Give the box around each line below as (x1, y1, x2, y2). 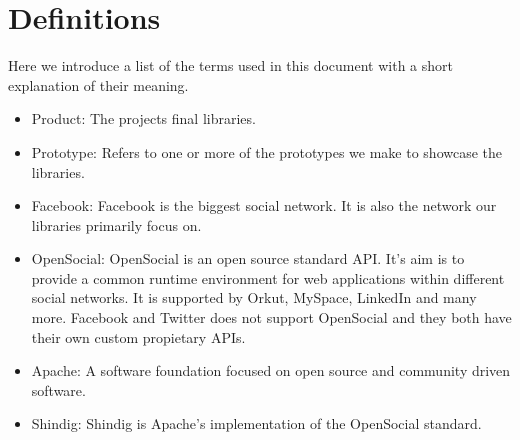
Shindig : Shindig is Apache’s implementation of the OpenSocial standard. (31, 413, 482, 434)
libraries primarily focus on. (31, 214, 202, 235)
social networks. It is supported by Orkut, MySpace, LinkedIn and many (31, 287, 477, 308)
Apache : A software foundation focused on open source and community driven (31, 360, 511, 381)
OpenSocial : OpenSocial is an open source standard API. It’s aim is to (31, 248, 465, 269)
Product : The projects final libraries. (31, 108, 256, 129)
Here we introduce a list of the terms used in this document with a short (8, 55, 454, 76)
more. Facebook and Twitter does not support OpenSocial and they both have (31, 307, 512, 328)
